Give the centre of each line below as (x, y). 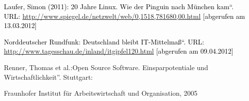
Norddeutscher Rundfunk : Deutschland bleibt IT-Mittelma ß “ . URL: (104, 41)
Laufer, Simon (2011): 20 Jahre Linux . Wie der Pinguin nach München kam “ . (119, 6)
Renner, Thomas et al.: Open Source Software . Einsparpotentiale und (106, 67)
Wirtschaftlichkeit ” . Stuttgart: (48, 77)
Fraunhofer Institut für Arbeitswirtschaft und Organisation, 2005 (101, 93)
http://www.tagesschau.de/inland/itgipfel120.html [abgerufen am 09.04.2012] (119, 51)
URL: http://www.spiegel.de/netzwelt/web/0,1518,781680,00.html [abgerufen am (124, 16)
